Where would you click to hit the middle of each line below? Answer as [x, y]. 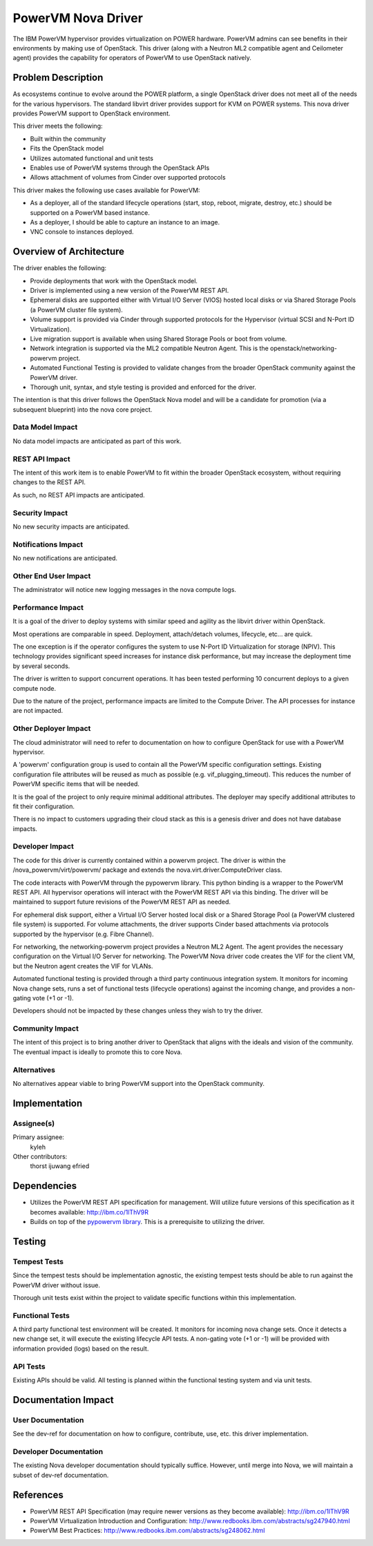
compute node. [35, 688]
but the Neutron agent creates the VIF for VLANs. [83, 966]
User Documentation [48, 1420]
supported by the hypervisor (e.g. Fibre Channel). [83, 934]
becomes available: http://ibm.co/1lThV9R [89, 1212]
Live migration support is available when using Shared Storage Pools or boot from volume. [159, 338]
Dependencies [45, 1186]
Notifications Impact [48, 544]
